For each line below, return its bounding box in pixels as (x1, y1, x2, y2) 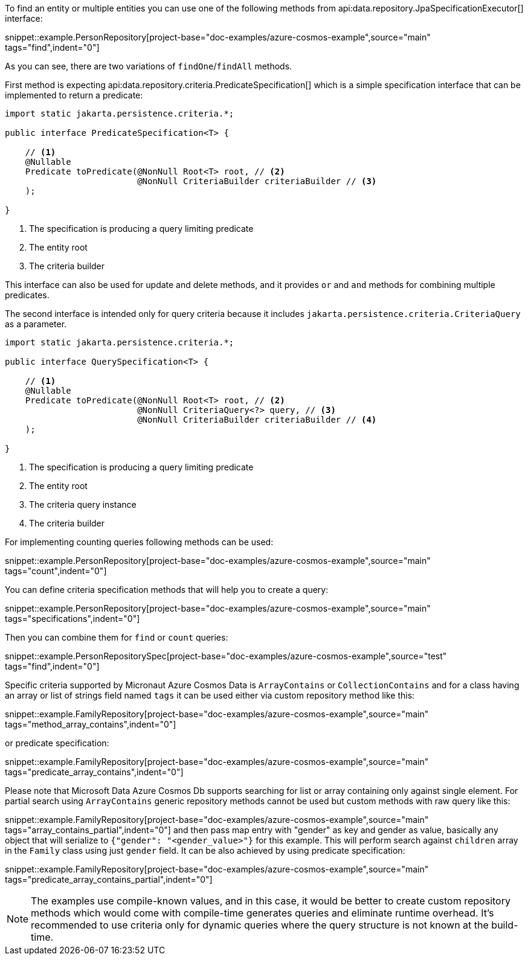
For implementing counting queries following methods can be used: (5, 537, 274, 547)
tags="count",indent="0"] (5, 566, 107, 576)
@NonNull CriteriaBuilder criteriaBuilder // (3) (137, 176, 377, 186)
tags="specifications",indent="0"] (5, 613, 140, 624)
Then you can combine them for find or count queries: (5, 632, 228, 642)
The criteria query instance (29, 499, 137, 510)
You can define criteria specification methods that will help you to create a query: (5, 584, 329, 595)
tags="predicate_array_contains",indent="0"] (5, 767, 184, 777)
